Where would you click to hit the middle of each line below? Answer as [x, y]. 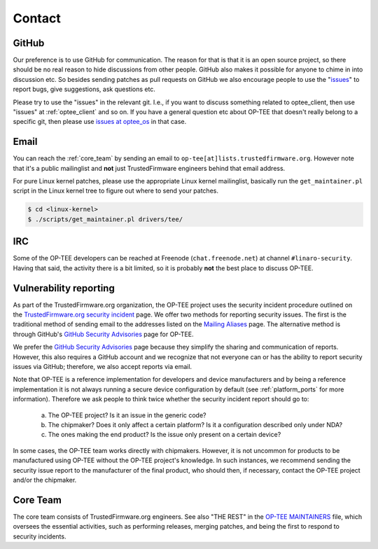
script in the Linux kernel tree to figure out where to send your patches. [115, 191]
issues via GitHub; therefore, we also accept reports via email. [103, 367]
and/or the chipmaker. [45, 480]
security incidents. [40, 536]
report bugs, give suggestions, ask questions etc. [84, 89]
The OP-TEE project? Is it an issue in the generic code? [127, 415]
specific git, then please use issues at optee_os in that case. [100, 122]
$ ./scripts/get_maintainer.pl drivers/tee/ [105, 219]
